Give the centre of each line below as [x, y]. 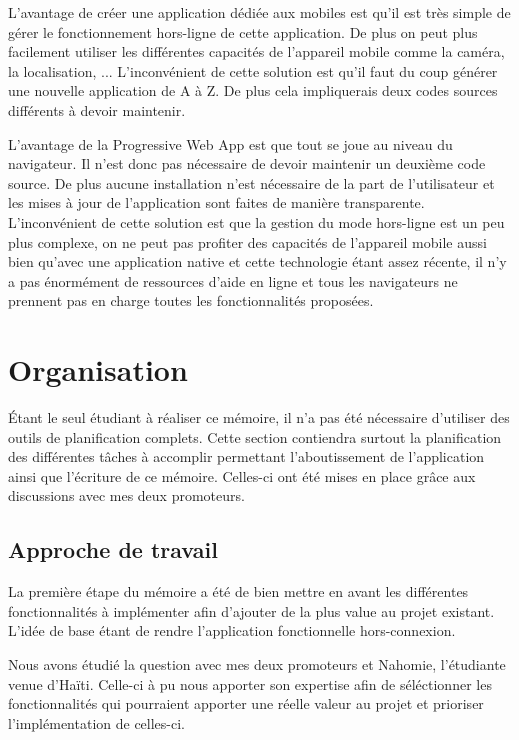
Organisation [98, 369]
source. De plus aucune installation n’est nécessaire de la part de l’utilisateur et [251, 182]
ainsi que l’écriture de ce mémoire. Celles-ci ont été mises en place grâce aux [242, 475]
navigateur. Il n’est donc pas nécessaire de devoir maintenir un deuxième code [247, 163]
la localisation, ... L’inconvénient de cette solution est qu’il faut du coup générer [253, 70]
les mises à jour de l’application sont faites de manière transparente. [216, 202]
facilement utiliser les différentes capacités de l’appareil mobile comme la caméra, [256, 51]
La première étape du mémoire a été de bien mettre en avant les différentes [238, 591]
